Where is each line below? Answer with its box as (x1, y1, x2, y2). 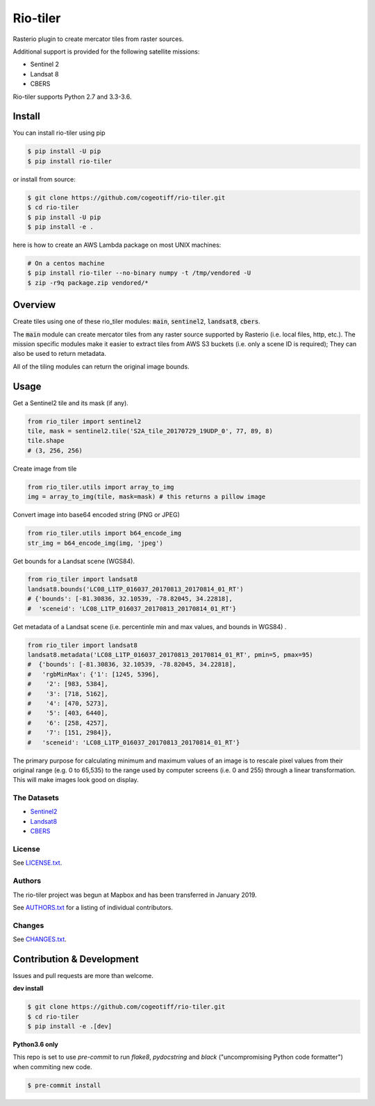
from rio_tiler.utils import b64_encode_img (27, 529, 182, 537)
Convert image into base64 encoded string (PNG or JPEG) (12, 511, 180, 519)
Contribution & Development (12, 953, 139, 965)
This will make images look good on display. (12, 776, 139, 784)
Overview (12, 299, 56, 311)
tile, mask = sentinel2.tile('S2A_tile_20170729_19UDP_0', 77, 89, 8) (27, 428, 274, 435)
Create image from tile (12, 464, 77, 473)
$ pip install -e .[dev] (27, 1023, 112, 1030)
